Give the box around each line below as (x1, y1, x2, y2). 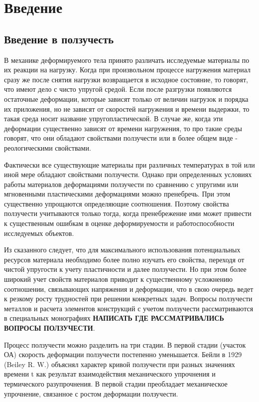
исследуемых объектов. (4, 227, 74, 238)
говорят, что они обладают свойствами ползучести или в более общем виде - (4, 133, 238, 143)
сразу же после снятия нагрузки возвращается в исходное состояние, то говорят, (4, 74, 249, 84)
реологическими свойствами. (4, 142, 91, 153)
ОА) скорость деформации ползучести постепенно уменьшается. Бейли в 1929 (4, 349, 242, 360)
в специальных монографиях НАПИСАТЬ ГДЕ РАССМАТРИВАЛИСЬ (4, 313, 224, 323)
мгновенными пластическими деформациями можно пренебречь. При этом (4, 189, 231, 199)
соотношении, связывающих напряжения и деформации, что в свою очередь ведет (4, 283, 254, 294)
